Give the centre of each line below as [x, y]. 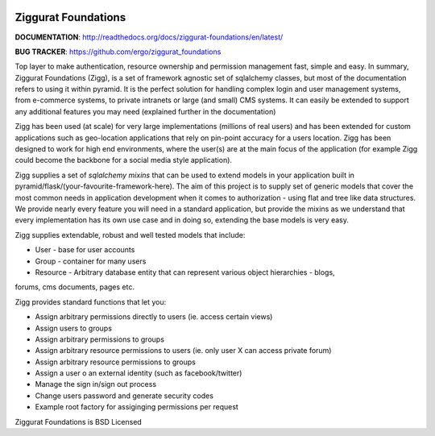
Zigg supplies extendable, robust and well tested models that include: [130, 235]
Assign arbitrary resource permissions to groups [116, 362]
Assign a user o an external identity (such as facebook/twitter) [139, 373]
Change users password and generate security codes [124, 396]
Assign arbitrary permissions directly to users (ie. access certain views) [154, 317]
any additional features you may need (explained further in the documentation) [145, 111]
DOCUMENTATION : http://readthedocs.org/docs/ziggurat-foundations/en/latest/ [149, 37]
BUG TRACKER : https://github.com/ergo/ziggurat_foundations [118, 52]
